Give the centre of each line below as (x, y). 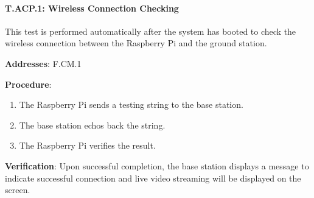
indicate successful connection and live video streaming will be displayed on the (153, 178)
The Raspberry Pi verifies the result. (87, 145)
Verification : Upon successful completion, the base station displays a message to (157, 165)
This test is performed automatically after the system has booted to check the (151, 31)
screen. (18, 190)
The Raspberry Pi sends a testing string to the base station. (131, 104)
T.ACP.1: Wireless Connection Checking (92, 8)
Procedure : (28, 84)
